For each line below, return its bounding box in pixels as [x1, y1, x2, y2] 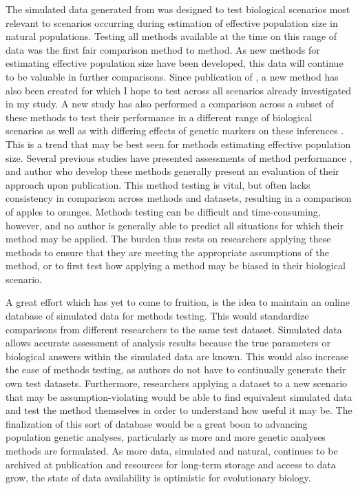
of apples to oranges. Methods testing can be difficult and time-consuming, [6, 204, 321, 218]
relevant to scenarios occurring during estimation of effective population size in [6, 15, 338, 30]
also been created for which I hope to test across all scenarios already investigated [6, 83, 351, 97]
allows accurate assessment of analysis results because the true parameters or [6, 335, 330, 350]
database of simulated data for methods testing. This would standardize [6, 309, 309, 323]
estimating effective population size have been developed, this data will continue [6, 56, 344, 70]
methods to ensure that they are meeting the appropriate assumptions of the [6, 244, 329, 259]
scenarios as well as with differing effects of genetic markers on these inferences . [6, 123, 344, 138]
